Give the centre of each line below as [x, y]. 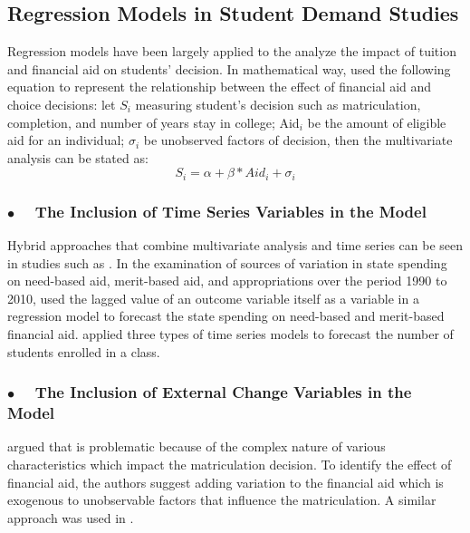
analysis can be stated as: [78, 157]
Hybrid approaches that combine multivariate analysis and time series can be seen [235, 245]
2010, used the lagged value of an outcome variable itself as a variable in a [213, 298]
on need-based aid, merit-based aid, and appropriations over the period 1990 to [227, 281]
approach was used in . [71, 517]
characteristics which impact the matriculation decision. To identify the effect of [230, 464]
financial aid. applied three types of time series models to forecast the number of [230, 334]
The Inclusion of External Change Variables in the [223, 392]
